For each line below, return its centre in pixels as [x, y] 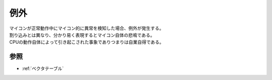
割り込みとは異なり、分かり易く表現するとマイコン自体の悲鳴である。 [82, 35]
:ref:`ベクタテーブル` [43, 68]
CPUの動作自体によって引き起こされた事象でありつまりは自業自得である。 [87, 42]
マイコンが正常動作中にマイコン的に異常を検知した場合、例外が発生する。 [86, 28]
